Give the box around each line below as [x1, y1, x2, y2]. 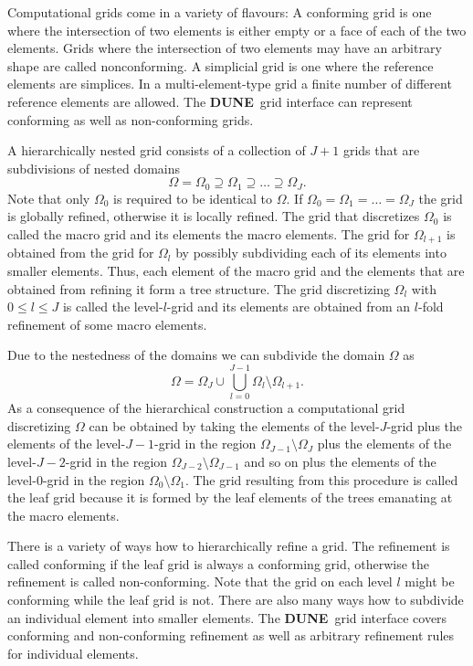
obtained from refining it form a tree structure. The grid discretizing [7, 279, 390, 298]
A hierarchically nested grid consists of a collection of [7, 141, 306, 160]
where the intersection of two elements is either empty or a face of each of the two [7, 20, 467, 39]
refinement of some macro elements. [7, 314, 207, 333]
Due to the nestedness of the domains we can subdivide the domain [7, 345, 385, 365]
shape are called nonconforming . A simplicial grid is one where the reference [7, 56, 434, 75]
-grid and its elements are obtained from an [166, 297, 411, 316]
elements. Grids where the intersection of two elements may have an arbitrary [7, 38, 442, 58]
